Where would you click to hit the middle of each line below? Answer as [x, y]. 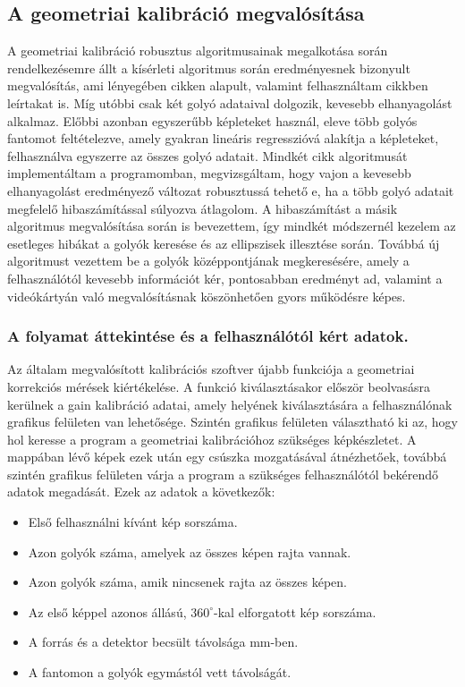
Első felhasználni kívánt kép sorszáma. [133, 522]
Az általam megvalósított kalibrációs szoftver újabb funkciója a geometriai [211, 369]
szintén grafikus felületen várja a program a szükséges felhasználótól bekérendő [223, 474]
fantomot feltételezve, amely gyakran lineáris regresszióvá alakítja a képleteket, [223, 138]
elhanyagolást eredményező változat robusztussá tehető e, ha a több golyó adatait [231, 190]
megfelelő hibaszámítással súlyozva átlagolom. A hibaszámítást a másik [203, 208]
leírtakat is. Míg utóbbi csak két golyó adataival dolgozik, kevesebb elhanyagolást [230, 102]
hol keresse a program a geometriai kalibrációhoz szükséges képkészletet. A [212, 439]
